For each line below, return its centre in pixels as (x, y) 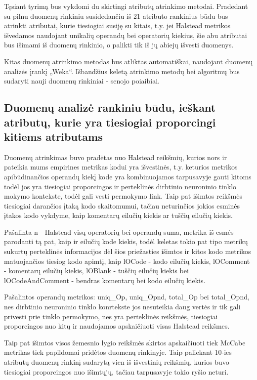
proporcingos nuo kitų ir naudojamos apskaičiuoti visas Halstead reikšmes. (117, 326)
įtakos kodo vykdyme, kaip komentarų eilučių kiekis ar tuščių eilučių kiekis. (118, 215)
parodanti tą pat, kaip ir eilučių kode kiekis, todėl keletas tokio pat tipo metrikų (126, 241)
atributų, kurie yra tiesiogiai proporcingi (110, 122)
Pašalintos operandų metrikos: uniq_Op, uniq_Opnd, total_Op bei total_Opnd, (127, 297)
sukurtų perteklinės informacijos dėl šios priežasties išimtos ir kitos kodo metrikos (128, 251)
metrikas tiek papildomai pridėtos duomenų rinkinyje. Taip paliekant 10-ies (118, 352)
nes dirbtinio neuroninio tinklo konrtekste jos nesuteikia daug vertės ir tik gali (122, 307)
